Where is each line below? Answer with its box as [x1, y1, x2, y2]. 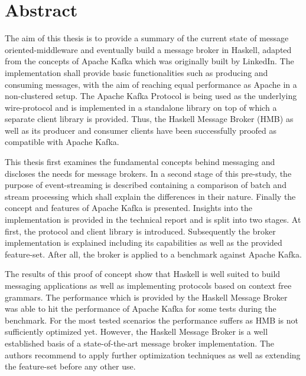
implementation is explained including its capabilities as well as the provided [5, 236, 282, 249]
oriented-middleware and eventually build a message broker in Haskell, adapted [5, 43, 292, 55]
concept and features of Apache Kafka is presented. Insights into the [5, 202, 252, 214]
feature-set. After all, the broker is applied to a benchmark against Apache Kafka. [5, 248, 302, 260]
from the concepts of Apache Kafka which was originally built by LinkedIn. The [5, 55, 294, 67]
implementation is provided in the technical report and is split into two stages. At [5, 213, 301, 226]
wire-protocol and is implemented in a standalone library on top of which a [5, 101, 277, 113]
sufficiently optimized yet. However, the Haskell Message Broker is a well [5, 325, 268, 338]
